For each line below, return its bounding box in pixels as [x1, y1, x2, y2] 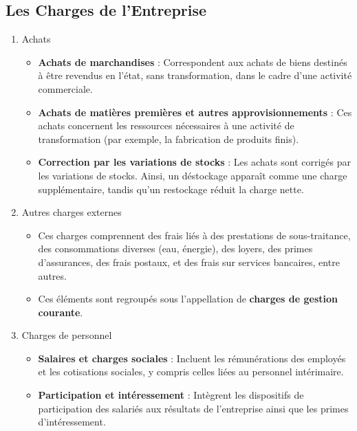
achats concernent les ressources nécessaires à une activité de [38, 118, 294, 133]
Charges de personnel [21, 328, 112, 342]
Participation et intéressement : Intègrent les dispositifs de [38, 388, 304, 402]
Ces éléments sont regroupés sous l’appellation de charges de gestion [38, 291, 338, 306]
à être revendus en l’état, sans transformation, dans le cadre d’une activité [38, 68, 352, 82]
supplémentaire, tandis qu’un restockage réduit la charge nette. [38, 181, 304, 196]
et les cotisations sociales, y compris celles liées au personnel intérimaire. [38, 364, 344, 379]
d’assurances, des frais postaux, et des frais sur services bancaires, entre [38, 254, 340, 269]
